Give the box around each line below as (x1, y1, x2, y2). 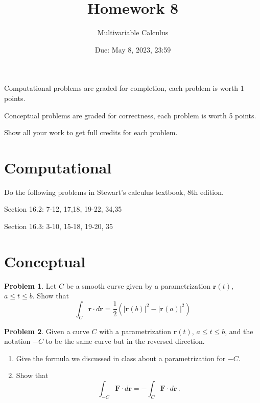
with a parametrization (99, 325, 171, 336)
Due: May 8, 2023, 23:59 (94, 44, 171, 55)
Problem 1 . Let (4, 280, 57, 291)
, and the (225, 325, 253, 336)
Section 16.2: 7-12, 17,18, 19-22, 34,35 (4, 204, 122, 214)
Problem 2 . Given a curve (4, 325, 89, 336)
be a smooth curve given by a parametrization (66, 280, 211, 291)
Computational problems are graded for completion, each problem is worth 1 (4, 83, 244, 93)
